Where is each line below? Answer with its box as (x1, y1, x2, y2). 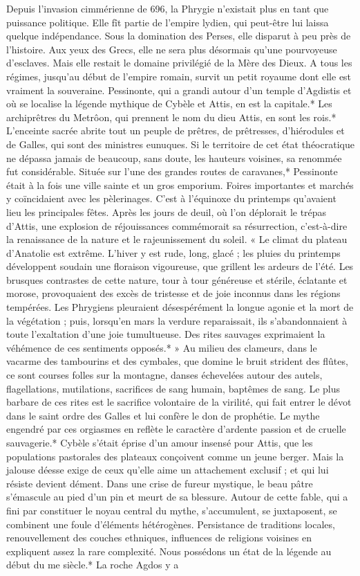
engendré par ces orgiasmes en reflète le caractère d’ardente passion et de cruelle (6, 422, 346, 436)
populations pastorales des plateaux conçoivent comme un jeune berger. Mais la (6, 449, 344, 463)
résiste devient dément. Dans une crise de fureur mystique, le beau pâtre (6, 476, 313, 490)
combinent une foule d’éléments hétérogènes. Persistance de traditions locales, (6, 516, 335, 531)
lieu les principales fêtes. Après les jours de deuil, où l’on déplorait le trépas (6, 204, 327, 219)
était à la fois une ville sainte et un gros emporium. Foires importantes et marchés (6, 177, 354, 192)
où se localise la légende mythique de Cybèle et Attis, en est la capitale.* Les (6, 96, 332, 111)
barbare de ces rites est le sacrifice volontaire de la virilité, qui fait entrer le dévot (6, 395, 352, 409)
